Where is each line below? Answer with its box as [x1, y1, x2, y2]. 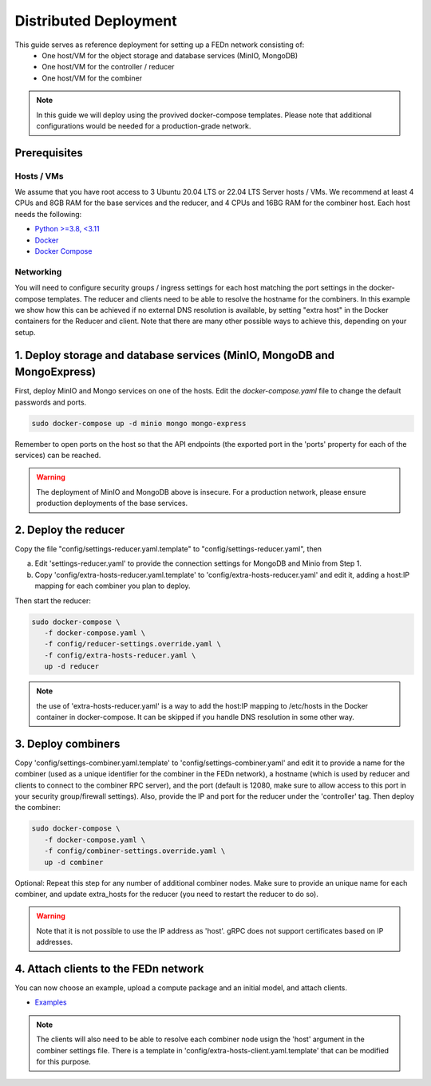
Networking [14, 266, 62, 277]
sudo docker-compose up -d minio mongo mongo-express [31, 419, 247, 428]
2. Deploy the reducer [14, 523, 125, 536]
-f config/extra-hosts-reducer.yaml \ [44, 650, 196, 660]
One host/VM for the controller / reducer [42, 62, 175, 72]
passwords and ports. [14, 397, 87, 407]
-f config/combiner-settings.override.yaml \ [44, 847, 226, 855]
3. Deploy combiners [14, 737, 121, 750]
